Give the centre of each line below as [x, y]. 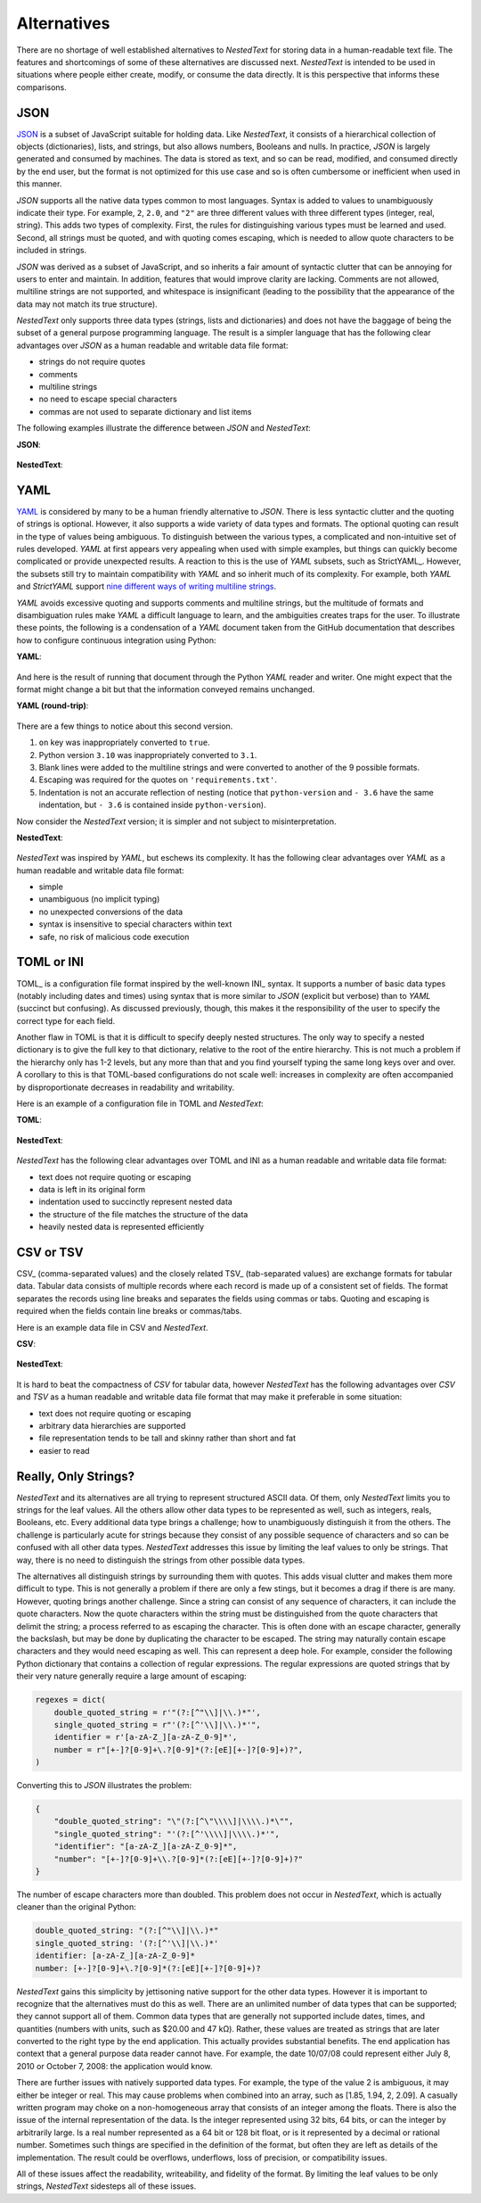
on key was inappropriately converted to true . [125, 743]
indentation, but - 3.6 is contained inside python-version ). [152, 805]
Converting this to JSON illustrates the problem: [104, 1786]
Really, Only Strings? [76, 1476]
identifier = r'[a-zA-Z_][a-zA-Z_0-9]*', [146, 1737]
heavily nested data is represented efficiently [122, 1227]
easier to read [64, 1450]
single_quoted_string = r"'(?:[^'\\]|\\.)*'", [158, 1724]
